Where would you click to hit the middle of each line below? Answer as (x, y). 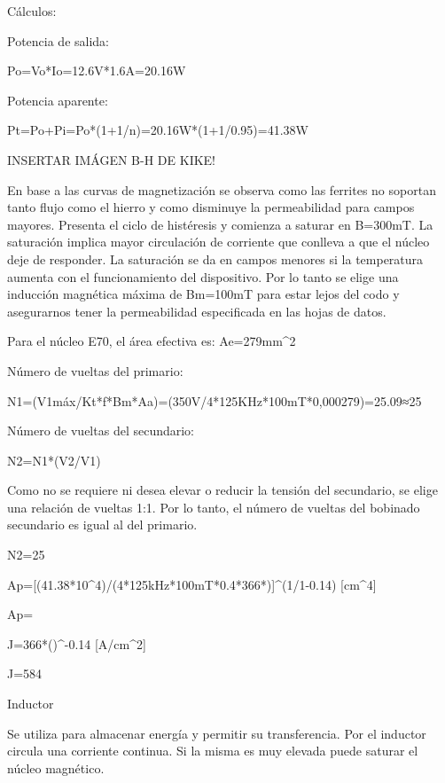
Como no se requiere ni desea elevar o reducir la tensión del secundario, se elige (222, 490)
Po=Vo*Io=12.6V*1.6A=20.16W (97, 70)
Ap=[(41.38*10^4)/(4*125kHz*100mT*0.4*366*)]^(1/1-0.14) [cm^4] (192, 584)
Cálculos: (32, 11)
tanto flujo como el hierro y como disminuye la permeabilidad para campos (211, 207)
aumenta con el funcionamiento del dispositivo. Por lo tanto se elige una (203, 276)
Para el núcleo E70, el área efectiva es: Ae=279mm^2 (152, 341)
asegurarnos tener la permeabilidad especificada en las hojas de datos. (197, 311)
